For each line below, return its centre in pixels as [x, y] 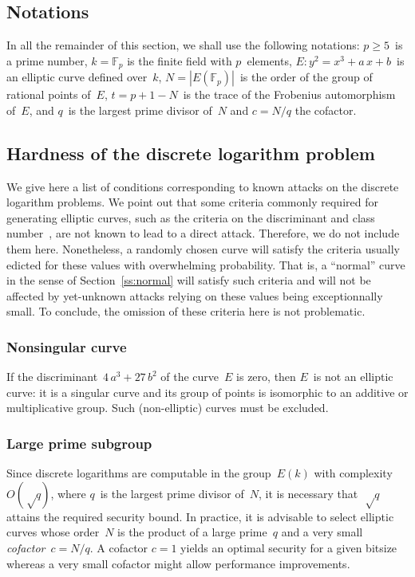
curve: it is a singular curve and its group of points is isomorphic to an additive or [207, 392]
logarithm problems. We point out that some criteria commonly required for [192, 202]
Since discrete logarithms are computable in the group [139, 473]
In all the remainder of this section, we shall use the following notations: [183, 45]
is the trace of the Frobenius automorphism [289, 94]
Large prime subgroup [79, 443]
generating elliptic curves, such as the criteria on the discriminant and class [191, 217]
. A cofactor [119, 547]
